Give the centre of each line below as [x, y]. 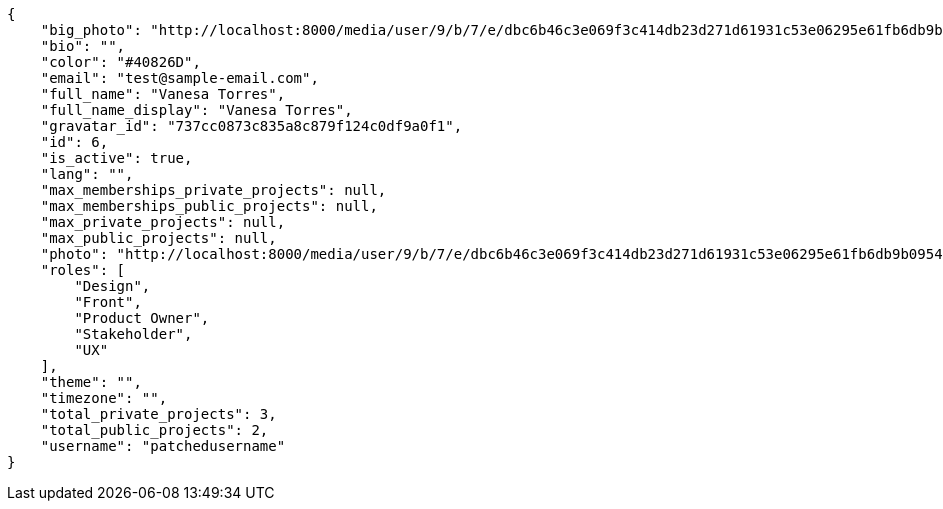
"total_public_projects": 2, [154, 430]
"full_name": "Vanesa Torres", [163, 94]
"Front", [108, 302]
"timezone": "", [104, 398]
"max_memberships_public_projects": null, [209, 206]
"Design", [112, 286]
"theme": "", [91, 382]
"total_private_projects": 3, [158, 414]
